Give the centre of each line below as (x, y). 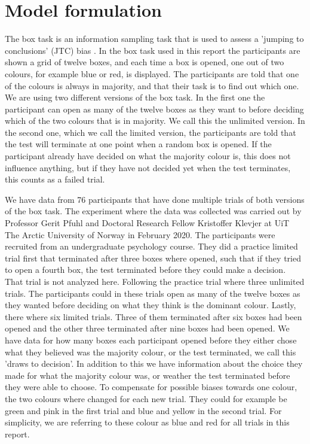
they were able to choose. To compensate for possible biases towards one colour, (151, 387)
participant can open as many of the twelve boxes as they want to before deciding (154, 109)
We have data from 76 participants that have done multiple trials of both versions (155, 199)
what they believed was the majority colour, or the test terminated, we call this (151, 352)
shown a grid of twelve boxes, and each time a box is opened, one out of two (145, 62)
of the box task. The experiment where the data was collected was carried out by (153, 211)
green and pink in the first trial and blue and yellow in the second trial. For (143, 410)
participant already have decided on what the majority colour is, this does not (148, 156)
